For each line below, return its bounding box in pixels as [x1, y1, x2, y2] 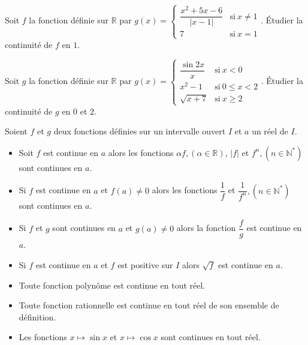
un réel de [252, 125, 288, 137]
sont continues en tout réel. [161, 331, 261, 343]
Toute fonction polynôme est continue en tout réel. [19, 278, 206, 291]
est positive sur [117, 259, 173, 271]
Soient [5, 125, 28, 137]
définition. [19, 310, 56, 323]
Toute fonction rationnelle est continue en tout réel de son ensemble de [19, 299, 279, 311]
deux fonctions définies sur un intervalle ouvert [53, 125, 226, 137]
